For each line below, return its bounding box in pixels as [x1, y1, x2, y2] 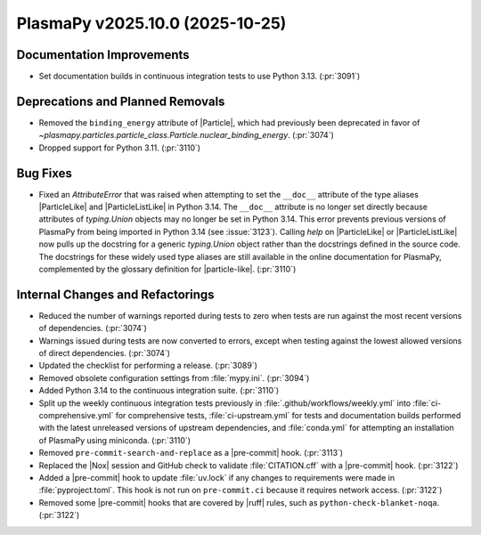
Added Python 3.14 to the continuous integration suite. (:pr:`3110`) [38, 385, 280, 396]
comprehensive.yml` [38, 410, 114, 421]
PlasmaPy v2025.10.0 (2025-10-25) [16, 13, 287, 33]
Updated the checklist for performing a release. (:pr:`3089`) [38, 361, 258, 371]
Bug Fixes [16, 166, 73, 181]
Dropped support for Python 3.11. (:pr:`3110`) [38, 142, 200, 153]
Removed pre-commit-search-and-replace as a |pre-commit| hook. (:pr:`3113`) [38, 448, 343, 458]
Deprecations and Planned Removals [16, 93, 225, 109]
